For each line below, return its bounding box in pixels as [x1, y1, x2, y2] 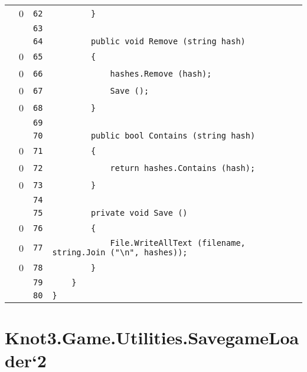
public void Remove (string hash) [90, 37, 246, 46]
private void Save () [90, 208, 188, 218]
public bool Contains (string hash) [90, 131, 256, 140]
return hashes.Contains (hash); [110, 163, 256, 173]
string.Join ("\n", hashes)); [52, 248, 188, 257]
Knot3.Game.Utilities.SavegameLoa [5, 325, 299, 350]
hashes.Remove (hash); [110, 68, 212, 78]
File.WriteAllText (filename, [110, 238, 246, 248]
